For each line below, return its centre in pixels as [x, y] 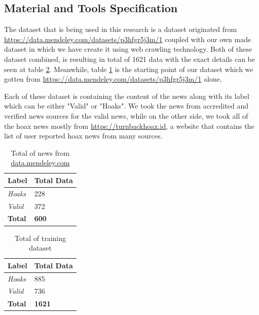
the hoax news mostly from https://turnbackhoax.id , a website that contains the [129, 126]
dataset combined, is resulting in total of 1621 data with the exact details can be [129, 59]
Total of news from [40, 152]
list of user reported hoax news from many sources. [83, 136]
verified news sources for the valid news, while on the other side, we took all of [126, 115]
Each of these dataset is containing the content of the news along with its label [127, 96]
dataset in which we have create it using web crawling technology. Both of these [128, 49]
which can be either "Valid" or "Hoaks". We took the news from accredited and [126, 106]
